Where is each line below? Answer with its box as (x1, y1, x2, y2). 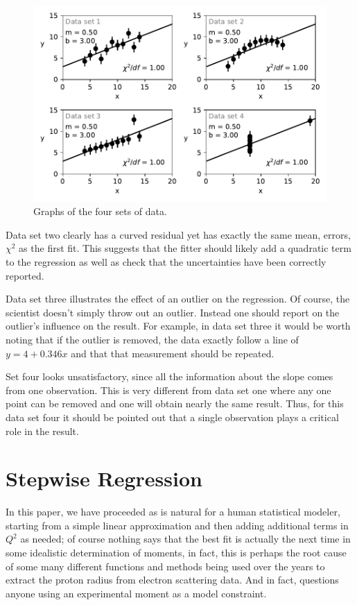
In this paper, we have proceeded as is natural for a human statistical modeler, (6, 504, 340, 519)
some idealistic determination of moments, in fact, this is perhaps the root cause (6, 545, 347, 560)
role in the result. (6, 423, 79, 438)
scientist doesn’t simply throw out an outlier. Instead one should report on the (6, 305, 340, 319)
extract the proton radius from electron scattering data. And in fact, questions (6, 572, 339, 587)
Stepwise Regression (6, 464, 202, 493)
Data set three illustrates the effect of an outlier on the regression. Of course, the (6, 291, 350, 306)
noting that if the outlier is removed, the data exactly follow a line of (6, 332, 299, 346)
